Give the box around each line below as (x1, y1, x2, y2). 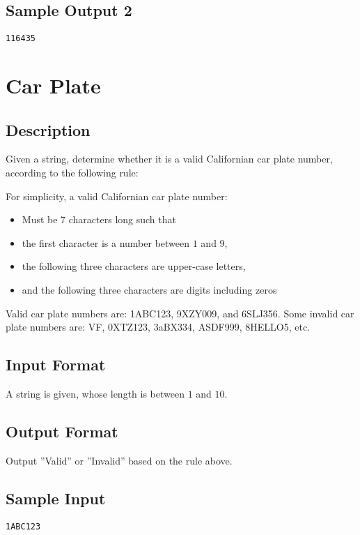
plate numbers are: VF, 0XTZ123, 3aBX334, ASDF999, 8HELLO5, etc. (6, 319, 311, 334)
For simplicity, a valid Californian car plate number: (6, 188, 228, 203)
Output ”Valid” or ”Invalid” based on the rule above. (6, 453, 233, 467)
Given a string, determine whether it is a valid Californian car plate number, (6, 151, 333, 166)
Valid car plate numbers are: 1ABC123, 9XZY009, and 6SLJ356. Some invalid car (6, 306, 354, 320)
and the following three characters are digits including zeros (22, 282, 277, 296)
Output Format (6, 420, 118, 442)
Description (6, 119, 91, 140)
